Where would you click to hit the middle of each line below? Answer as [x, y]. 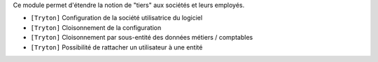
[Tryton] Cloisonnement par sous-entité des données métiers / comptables [142, 38]
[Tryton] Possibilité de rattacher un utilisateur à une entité [117, 47]
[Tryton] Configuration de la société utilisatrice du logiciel [117, 18]
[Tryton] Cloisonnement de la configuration [96, 27]
